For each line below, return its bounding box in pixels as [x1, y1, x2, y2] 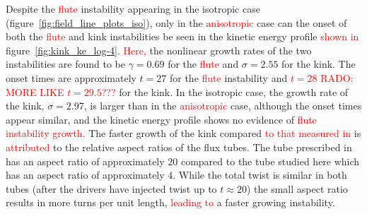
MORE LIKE [6, 84, 64, 99]
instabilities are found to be [6, 57, 125, 71]
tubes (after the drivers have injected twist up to [6, 181, 217, 196]
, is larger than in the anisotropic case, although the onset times [83, 98, 362, 113]
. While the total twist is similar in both [173, 167, 347, 182]
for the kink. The [281, 57, 356, 71]
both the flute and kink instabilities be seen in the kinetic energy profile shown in [6, 29, 359, 44]
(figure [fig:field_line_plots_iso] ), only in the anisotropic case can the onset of [6, 15, 347, 30]
